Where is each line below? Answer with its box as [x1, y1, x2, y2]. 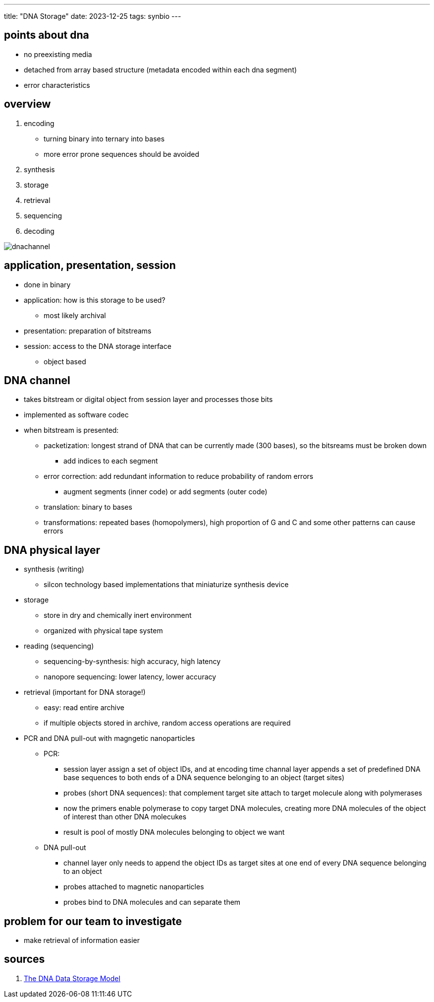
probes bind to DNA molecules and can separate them [63, 898, 241, 907]
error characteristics [24, 80, 90, 89]
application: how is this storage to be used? [24, 295, 165, 304]
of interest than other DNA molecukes [63, 812, 187, 821]
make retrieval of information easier [24, 936, 140, 945]
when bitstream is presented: [24, 426, 119, 435]
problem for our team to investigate [4, 915, 182, 928]
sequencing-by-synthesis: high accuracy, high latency [44, 657, 221, 666]
